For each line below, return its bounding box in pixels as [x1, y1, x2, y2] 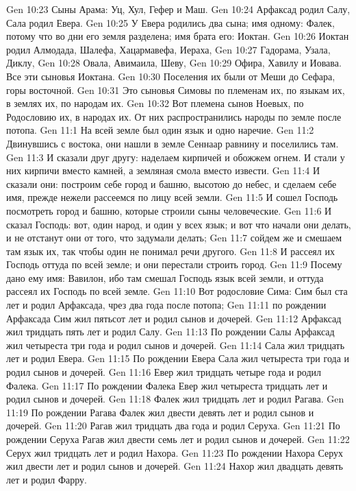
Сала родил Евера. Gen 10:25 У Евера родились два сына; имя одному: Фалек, [6, 15, 335, 29]
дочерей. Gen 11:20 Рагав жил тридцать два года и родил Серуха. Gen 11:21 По [6, 418, 340, 433]
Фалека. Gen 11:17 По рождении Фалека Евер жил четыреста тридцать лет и [6, 378, 328, 392]
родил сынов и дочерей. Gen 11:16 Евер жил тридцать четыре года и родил [6, 365, 322, 379]
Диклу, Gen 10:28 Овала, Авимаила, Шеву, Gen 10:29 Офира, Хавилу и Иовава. [6, 56, 342, 70]
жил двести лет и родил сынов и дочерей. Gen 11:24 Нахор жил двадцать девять [6, 459, 343, 473]
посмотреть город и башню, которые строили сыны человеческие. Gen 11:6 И [6, 203, 332, 217]
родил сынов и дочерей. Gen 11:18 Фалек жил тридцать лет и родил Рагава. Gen [6, 392, 344, 406]
